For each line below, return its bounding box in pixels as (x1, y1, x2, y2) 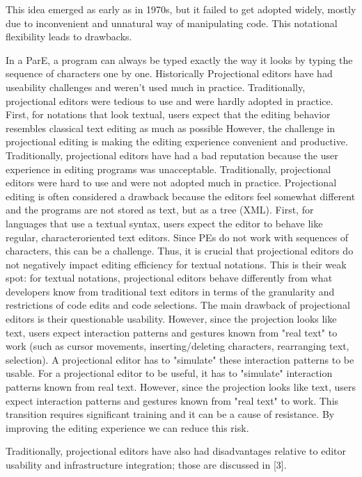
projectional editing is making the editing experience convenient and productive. (6, 134, 348, 149)
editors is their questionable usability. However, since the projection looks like (6, 312, 337, 326)
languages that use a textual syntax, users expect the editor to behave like (6, 216, 323, 230)
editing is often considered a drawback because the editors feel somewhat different (6, 188, 356, 203)
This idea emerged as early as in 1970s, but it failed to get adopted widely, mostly (6, 2, 356, 16)
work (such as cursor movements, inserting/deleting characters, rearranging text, (6, 339, 349, 353)
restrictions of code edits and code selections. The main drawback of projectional (6, 298, 350, 312)
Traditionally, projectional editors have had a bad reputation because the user (6, 147, 338, 162)
